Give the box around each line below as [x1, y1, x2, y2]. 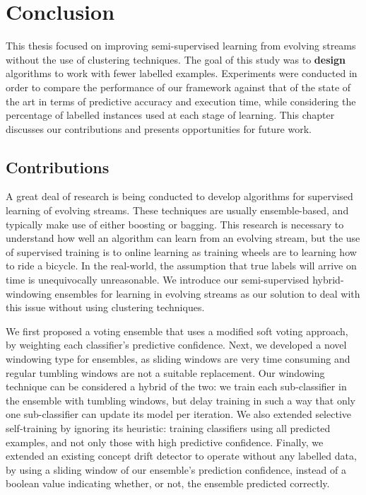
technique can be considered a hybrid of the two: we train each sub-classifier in [6, 379, 347, 394]
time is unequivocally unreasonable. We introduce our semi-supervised [6, 272, 309, 287]
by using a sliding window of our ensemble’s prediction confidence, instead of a [6, 462, 346, 477]
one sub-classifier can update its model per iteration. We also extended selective [6, 407, 351, 421]
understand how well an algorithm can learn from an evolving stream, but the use [6, 231, 360, 245]
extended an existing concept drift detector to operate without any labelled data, [6, 448, 357, 463]
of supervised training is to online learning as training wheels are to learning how [6, 244, 357, 259]
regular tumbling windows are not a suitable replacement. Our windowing [6, 365, 325, 380]
